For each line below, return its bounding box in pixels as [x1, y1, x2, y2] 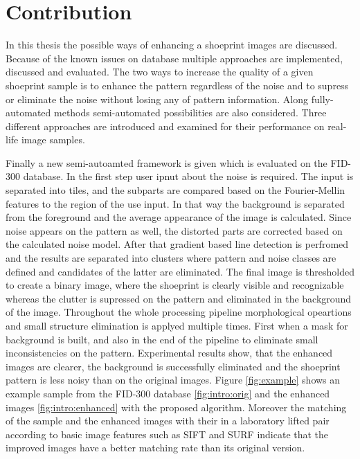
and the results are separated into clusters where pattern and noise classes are [6, 251, 336, 265]
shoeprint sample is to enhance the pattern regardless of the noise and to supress [6, 78, 349, 92]
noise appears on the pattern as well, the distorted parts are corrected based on [6, 223, 343, 237]
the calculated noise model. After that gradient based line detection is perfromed [6, 237, 349, 251]
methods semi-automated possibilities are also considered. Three [53, 105, 327, 120]
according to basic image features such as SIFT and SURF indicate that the [6, 426, 329, 441]
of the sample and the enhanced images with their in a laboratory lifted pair [6, 413, 330, 428]
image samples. [21, 132, 85, 147]
